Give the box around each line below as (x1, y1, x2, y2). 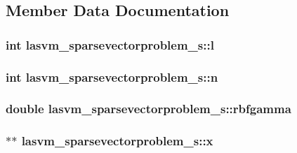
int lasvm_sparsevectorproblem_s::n (6, 68, 218, 85)
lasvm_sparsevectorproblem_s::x (21, 132, 213, 150)
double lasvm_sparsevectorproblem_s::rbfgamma (6, 100, 291, 117)
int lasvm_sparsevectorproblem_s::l (6, 36, 214, 53)
